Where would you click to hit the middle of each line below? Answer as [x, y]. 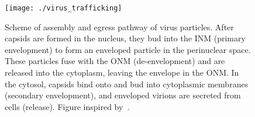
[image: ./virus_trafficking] [63, 8]
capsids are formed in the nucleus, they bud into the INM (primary [125, 38]
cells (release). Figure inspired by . [67, 106]
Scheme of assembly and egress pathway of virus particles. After [119, 26]
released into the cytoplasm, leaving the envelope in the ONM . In [122, 72]
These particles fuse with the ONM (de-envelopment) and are [115, 61]
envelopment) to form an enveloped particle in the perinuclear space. [128, 49]
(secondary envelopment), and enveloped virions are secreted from [123, 95]
